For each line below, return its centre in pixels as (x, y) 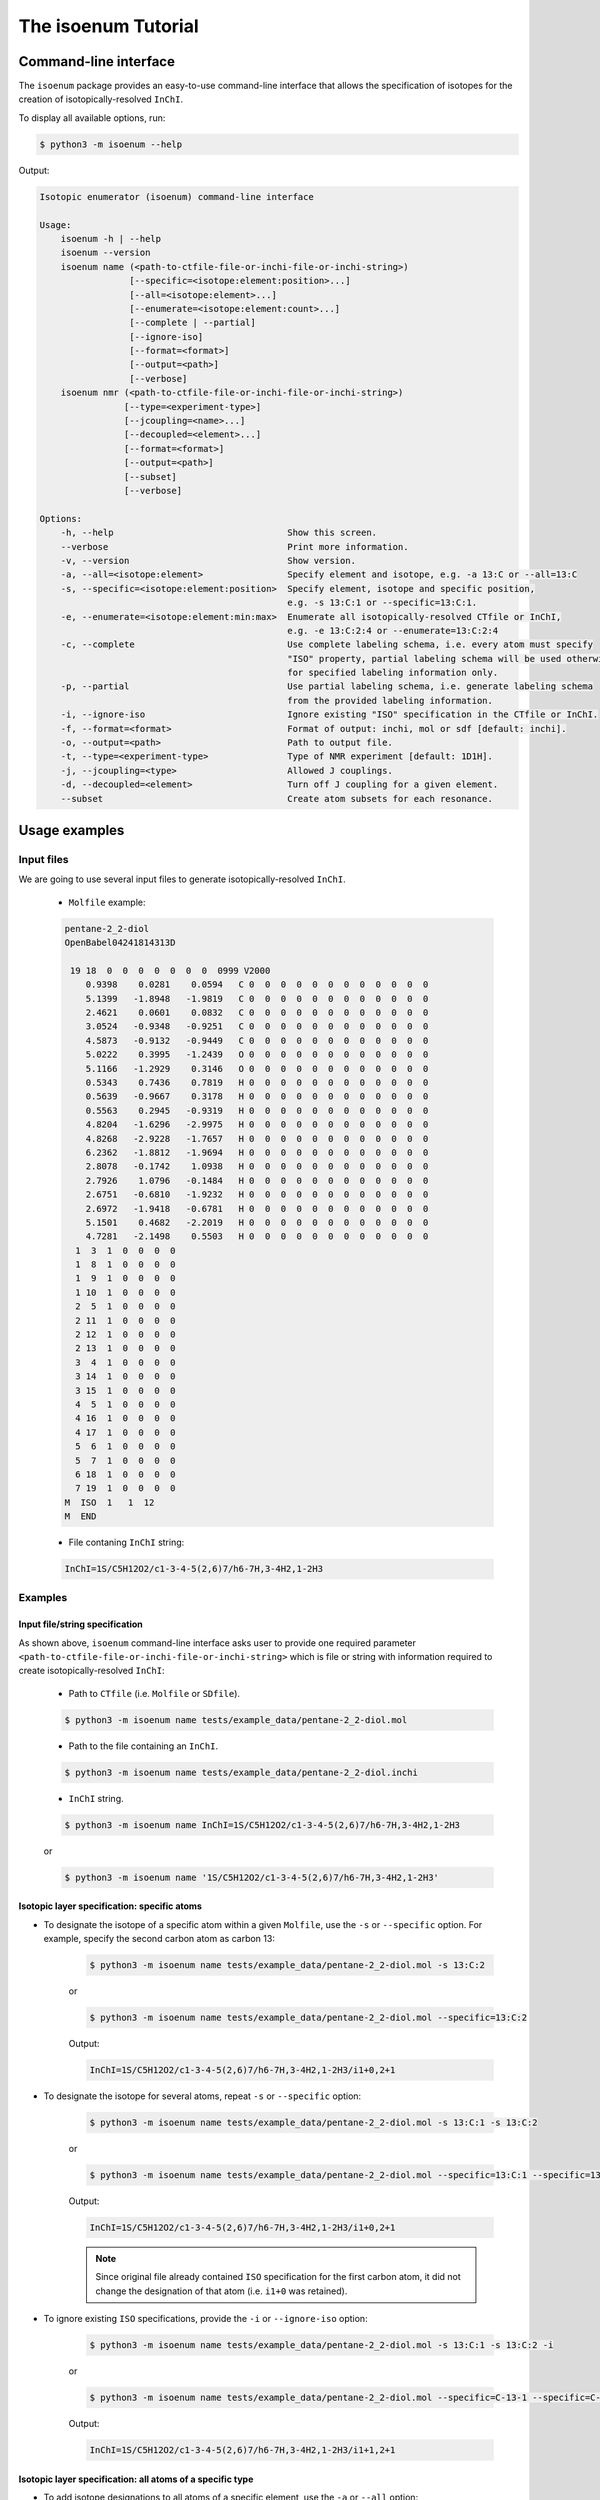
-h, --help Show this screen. (219, 533)
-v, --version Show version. (208, 560)
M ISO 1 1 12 (109, 1502)
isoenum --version (105, 253)
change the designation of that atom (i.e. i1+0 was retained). (221, 2291)
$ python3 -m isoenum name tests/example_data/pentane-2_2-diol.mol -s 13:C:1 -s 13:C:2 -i (321, 2345)
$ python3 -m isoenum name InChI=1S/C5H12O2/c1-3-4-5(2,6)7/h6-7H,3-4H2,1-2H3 (262, 1824)
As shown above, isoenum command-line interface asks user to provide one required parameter (217, 1642)
